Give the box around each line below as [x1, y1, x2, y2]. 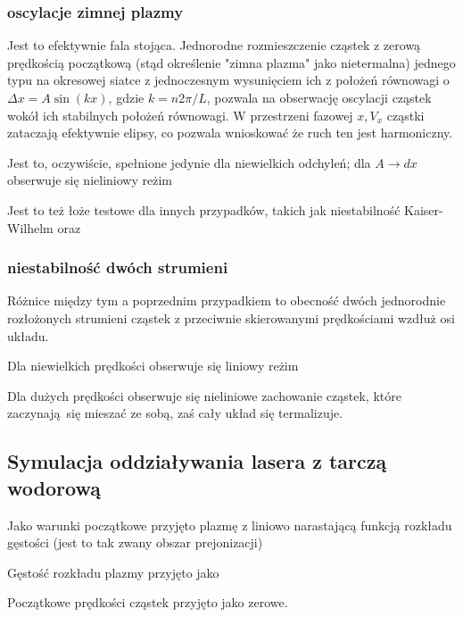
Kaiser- [404, 200, 443, 219]
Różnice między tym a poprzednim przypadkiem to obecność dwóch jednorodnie [7, 291, 446, 310]
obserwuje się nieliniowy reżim [7, 171, 172, 189]
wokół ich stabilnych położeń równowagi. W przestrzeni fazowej [7, 105, 353, 124]
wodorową [7, 473, 101, 501]
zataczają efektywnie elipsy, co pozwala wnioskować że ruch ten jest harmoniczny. [7, 123, 453, 142]
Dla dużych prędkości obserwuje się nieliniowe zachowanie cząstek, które [7, 386, 401, 404]
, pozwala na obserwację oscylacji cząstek [206, 88, 432, 106]
